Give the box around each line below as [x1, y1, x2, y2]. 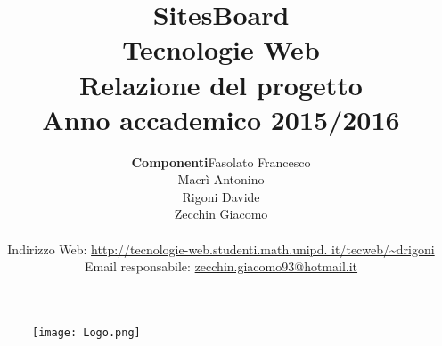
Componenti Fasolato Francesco [131, 152, 311, 171]
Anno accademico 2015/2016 [42, 101, 400, 137]
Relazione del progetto [79, 66, 363, 102]
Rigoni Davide [182, 187, 260, 205]
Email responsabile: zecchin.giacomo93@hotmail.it [84, 257, 358, 276]
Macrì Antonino [177, 170, 265, 189]
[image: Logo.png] [32, 326, 141, 339]
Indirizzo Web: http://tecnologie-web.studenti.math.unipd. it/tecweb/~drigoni [7, 239, 435, 258]
